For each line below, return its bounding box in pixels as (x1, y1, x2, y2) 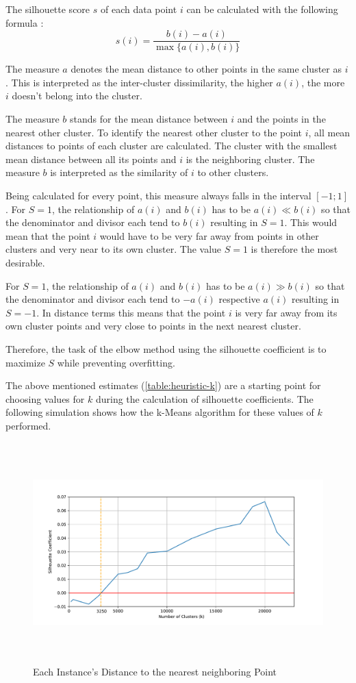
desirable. (5, 255, 45, 269)
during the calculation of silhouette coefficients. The (95, 391, 314, 406)
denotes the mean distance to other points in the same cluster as (71, 62, 342, 76)
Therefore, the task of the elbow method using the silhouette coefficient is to (5, 341, 327, 356)
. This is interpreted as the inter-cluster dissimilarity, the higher (5, 75, 273, 89)
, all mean (308, 125, 351, 139)
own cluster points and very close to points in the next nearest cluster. (5, 319, 301, 333)
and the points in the (237, 112, 326, 126)
